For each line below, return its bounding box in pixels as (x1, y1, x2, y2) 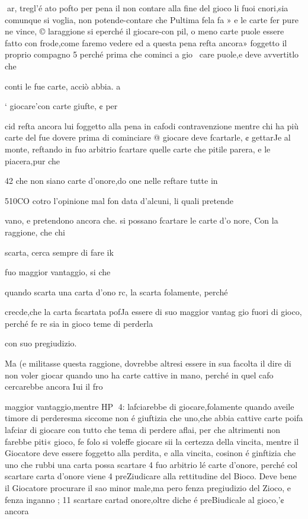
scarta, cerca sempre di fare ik (5, 246, 114, 258)
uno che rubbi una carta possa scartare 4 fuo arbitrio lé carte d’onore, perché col (5, 458, 298, 470)
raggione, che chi (5, 225, 65, 238)
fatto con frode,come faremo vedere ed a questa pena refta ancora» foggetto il (5, 36, 287, 49)
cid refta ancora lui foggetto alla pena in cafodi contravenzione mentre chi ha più (5, 119, 299, 132)
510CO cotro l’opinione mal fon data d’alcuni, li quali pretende (5, 194, 233, 206)
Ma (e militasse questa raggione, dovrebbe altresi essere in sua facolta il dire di (5, 357, 291, 370)
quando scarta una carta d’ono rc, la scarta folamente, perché (5, 285, 228, 298)
